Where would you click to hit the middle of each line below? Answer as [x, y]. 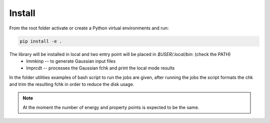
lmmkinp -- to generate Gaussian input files [71, 61]
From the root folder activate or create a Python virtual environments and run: [89, 28]
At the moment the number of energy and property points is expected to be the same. [111, 107]
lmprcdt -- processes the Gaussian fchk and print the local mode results [100, 68]
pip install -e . [41, 41]
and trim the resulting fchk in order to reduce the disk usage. [72, 84]
